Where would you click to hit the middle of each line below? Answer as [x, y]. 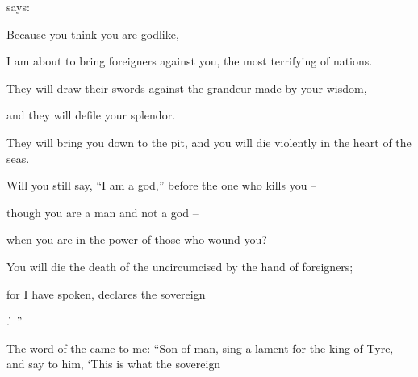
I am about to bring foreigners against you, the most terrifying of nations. [190, 61]
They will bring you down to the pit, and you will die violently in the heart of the [209, 142]
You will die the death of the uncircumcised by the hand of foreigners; [180, 266]
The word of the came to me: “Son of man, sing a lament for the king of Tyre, [200, 348]
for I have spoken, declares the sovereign [106, 293]
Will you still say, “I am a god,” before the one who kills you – [162, 185]
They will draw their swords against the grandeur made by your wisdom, [187, 88]
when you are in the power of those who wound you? [137, 239]
